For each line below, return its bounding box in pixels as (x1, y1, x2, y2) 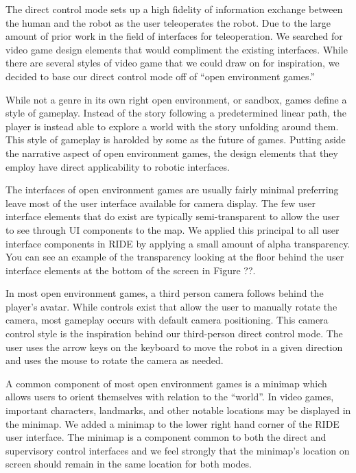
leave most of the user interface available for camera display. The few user (5, 195, 316, 210)
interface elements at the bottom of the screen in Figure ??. (5, 263, 256, 277)
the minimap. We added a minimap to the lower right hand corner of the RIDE (5, 416, 340, 430)
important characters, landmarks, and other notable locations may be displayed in (5, 403, 351, 417)
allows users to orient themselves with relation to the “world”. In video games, (5, 389, 334, 404)
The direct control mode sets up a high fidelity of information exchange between (5, 2, 343, 16)
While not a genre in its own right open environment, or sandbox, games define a (5, 92, 347, 106)
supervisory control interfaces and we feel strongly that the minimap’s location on (5, 443, 350, 457)
